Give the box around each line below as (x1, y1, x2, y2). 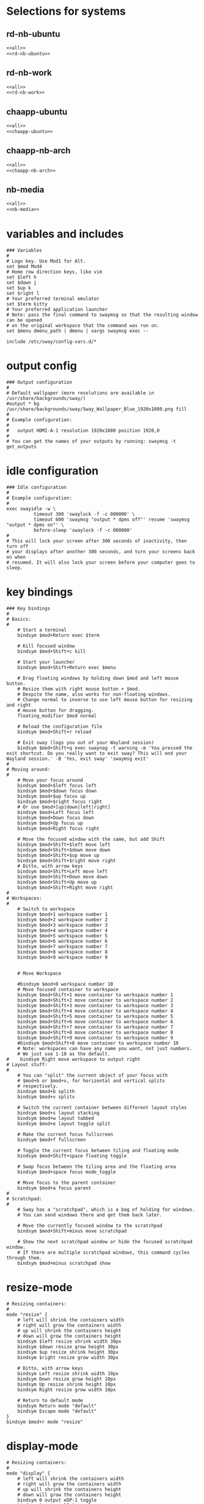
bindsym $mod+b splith (17, 1088, 75, 1094)
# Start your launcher (17, 659, 75, 665)
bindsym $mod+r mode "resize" (6, 1419, 84, 1425)
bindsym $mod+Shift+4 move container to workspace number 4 (17, 1008, 173, 1014)
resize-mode (6, 1280, 73, 1294)
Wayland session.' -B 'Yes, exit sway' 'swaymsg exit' (6, 756, 149, 762)
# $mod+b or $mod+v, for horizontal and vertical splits (17, 1078, 166, 1084)
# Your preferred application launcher (6, 306, 108, 312)
